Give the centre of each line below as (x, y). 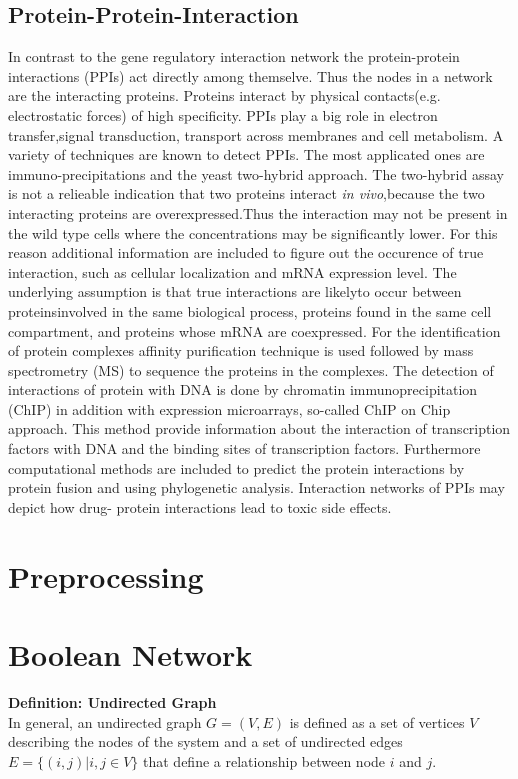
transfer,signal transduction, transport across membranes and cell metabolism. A (256, 134)
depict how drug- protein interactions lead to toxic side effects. (200, 506)
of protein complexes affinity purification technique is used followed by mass (241, 350)
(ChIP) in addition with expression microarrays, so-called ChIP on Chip (229, 408)
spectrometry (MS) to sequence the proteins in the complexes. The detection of (251, 369)
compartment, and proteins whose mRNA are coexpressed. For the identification (254, 330)
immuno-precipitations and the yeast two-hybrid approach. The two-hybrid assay (256, 173)
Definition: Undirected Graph (112, 701)
